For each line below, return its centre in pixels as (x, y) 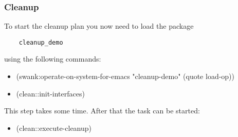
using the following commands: (53, 59)
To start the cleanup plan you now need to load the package (99, 26)
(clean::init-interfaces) (50, 93)
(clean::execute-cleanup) (54, 128)
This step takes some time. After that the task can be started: (102, 111)
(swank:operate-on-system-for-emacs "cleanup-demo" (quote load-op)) (125, 76)
